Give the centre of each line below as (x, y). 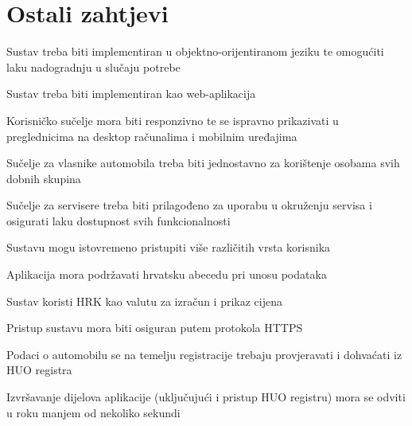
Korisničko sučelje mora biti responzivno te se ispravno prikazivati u (173, 120)
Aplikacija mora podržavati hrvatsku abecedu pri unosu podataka (167, 274)
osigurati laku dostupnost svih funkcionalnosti (119, 220)
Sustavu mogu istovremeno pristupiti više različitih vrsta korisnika (169, 247)
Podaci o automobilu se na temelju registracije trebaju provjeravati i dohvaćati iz (204, 354)
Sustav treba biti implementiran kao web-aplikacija (131, 94)
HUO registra (39, 370)
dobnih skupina (44, 178)
